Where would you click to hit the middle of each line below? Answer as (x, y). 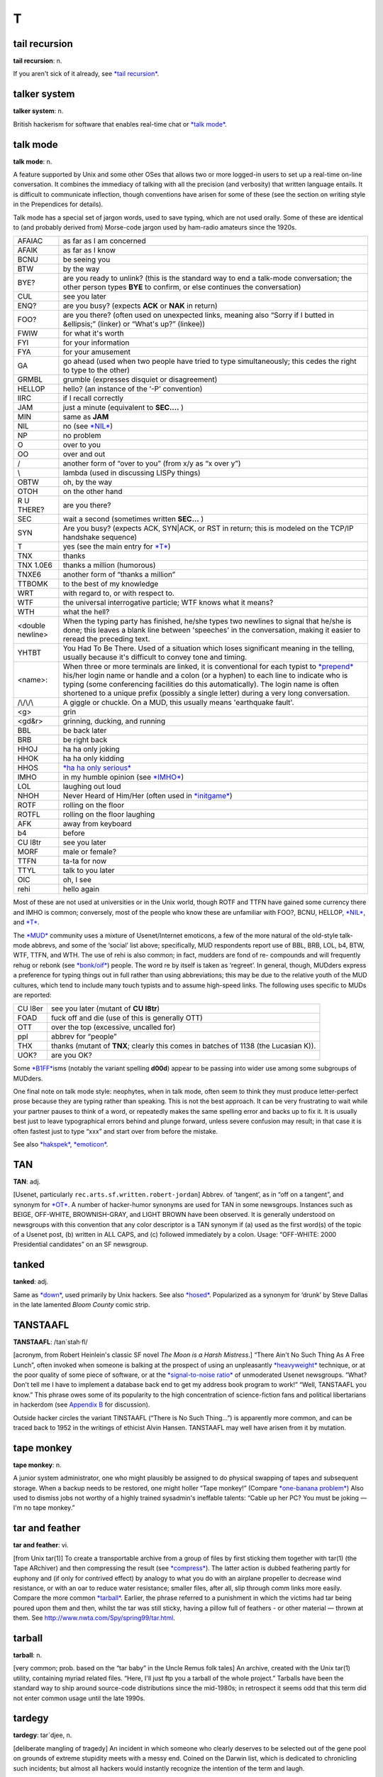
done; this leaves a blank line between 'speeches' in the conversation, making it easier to (212, 630)
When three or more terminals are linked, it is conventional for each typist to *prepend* (208, 667)
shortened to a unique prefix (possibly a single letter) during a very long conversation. (206, 693)
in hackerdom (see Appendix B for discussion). (82, 1405)
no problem (82, 436)
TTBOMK (33, 584)
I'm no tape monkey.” (44, 1508)
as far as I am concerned (104, 241)
